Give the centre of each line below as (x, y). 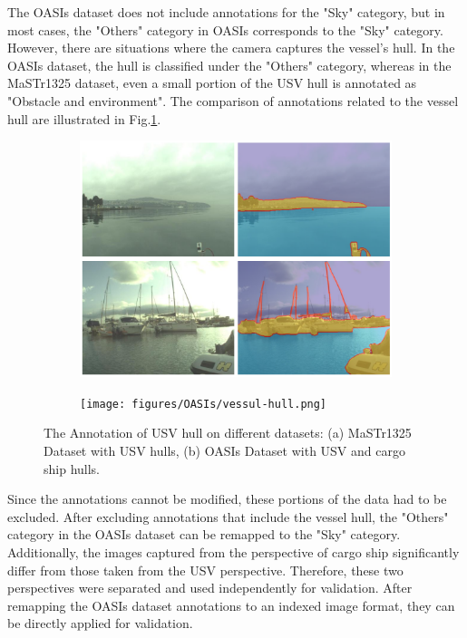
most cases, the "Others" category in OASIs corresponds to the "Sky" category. (225, 29)
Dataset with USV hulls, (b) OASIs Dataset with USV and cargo (224, 451)
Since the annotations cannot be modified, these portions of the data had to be (227, 499)
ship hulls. (72, 468)
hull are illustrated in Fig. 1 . (84, 118)
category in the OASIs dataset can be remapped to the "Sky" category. (204, 534)
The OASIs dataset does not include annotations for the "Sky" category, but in (226, 12)
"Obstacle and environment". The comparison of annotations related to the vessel (233, 100)
